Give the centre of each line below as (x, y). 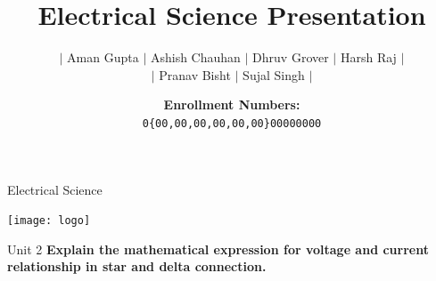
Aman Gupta (103, 57)
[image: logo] (49, 221)
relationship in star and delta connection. (137, 266)
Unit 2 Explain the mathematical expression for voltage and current (218, 249)
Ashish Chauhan (195, 57)
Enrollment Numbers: (232, 104)
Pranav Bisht (195, 74)
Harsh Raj (368, 57)
